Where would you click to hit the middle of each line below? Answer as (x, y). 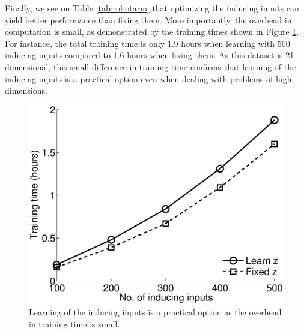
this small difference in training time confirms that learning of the (175, 66)
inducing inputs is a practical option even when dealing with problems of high (148, 78)
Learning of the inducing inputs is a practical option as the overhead (155, 312)
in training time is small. (74, 324)
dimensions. (26, 90)
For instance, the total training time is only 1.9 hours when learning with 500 (147, 43)
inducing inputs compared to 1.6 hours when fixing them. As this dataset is (144, 55)
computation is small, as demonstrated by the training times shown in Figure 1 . (152, 31)
